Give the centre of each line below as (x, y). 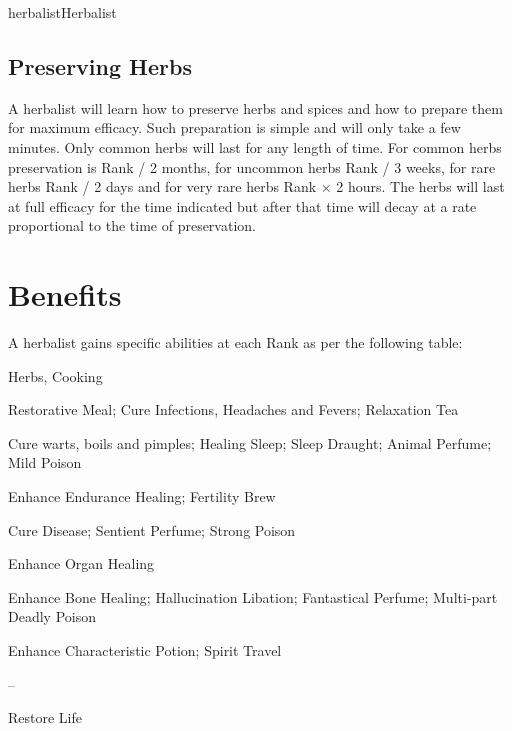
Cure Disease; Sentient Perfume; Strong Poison (152, 529)
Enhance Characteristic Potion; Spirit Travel (145, 650)
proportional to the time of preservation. (132, 225)
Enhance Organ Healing (81, 563)
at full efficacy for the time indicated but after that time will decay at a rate (242, 205)
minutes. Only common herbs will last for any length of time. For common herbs (255, 146)
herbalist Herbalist (62, 12)
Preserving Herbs (100, 65)
